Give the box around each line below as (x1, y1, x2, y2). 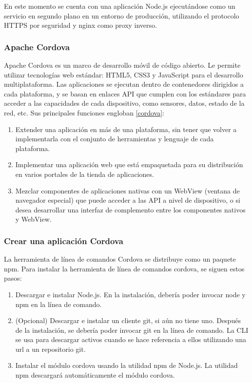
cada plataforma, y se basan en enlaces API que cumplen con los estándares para (4, 88, 246, 98)
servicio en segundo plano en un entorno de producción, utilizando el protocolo (4, 10, 239, 20)
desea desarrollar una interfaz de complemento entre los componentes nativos (15, 204, 246, 214)
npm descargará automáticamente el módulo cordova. (15, 370, 175, 380)
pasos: (4, 273, 22, 283)
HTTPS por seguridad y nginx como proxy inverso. (4, 20, 157, 30)
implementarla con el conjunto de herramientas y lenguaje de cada (15, 134, 214, 144)
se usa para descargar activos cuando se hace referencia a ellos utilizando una (15, 334, 246, 345)
